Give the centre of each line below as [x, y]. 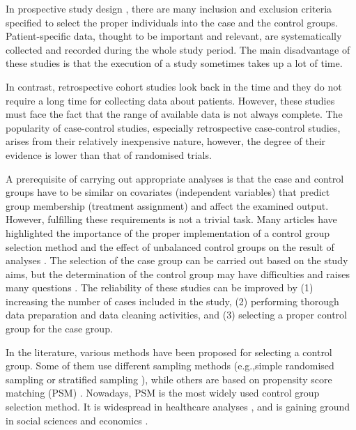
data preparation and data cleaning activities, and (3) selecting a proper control [176, 315]
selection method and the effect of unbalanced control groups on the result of [170, 246]
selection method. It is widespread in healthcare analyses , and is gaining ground [178, 407]
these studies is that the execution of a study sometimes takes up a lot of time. [174, 63]
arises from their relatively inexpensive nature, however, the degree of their [166, 141]
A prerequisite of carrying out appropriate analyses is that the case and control [175, 178]
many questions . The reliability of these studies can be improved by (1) [160, 287]
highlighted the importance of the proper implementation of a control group [168, 232]
